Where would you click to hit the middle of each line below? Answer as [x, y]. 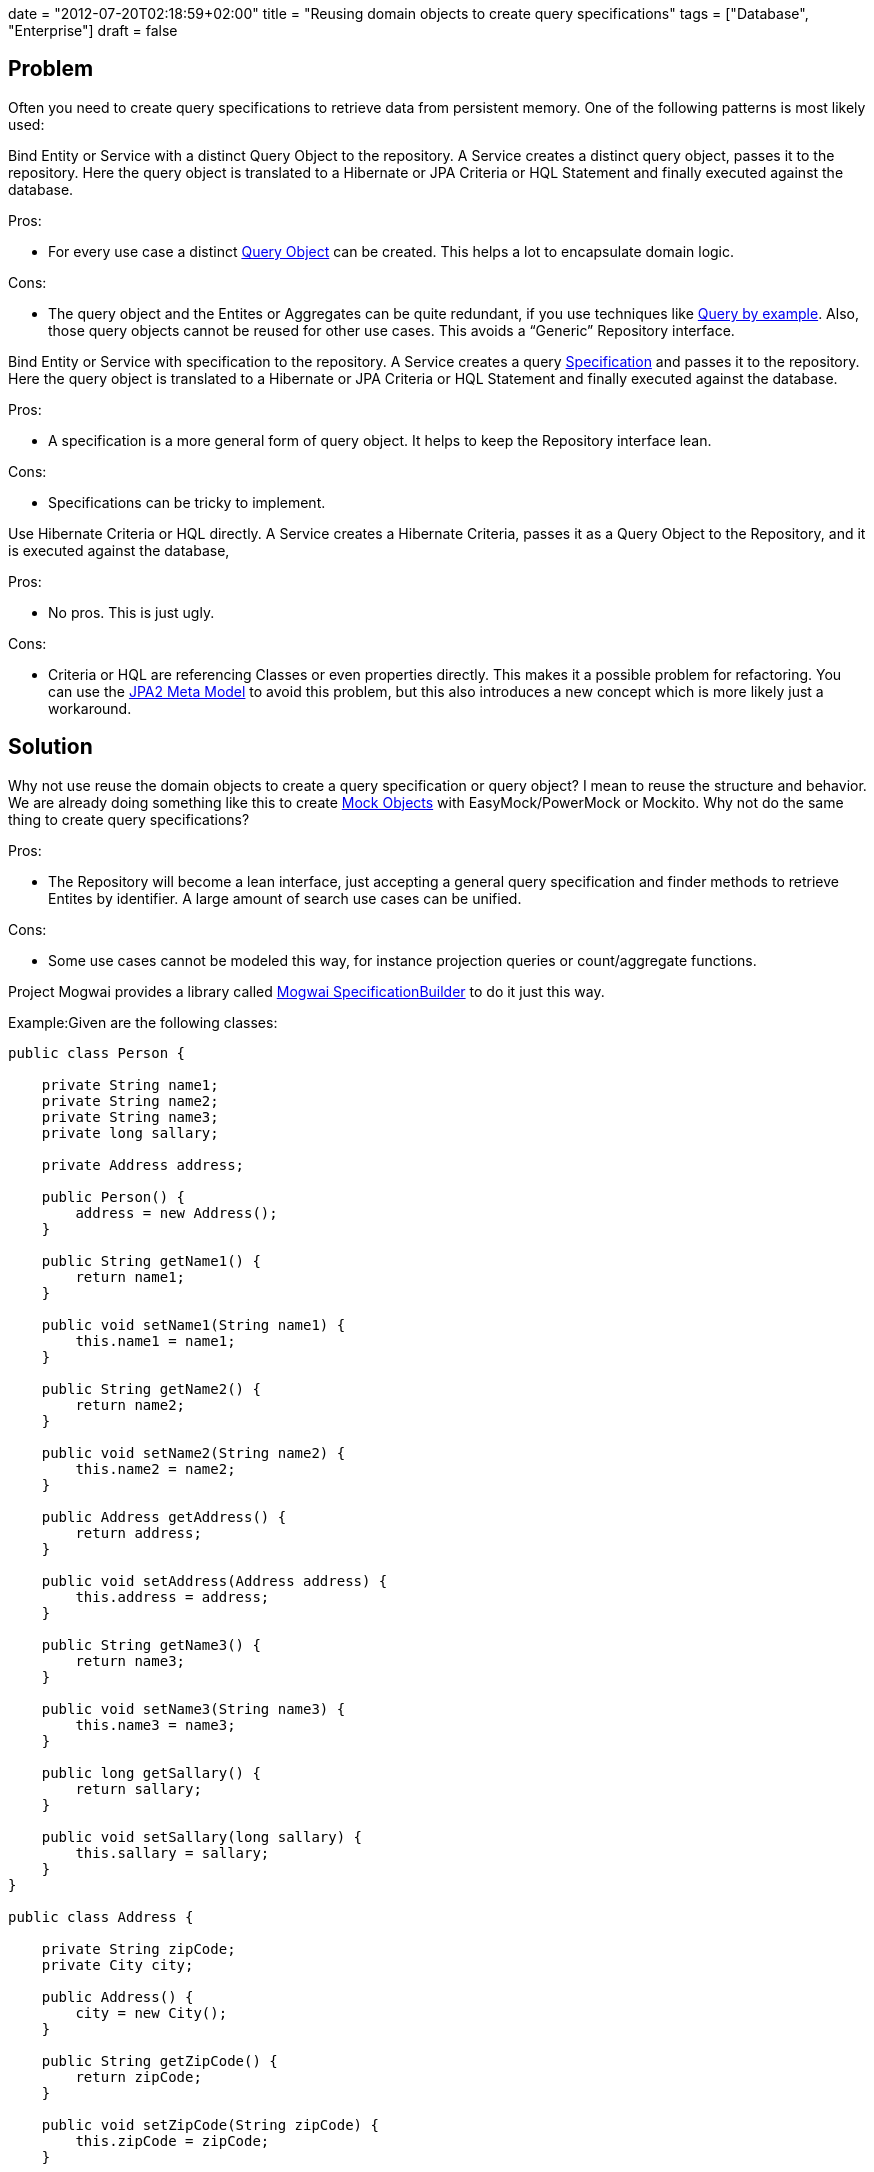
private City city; [117, 1964]
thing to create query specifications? [129, 819]
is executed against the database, [119, 550]
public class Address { [101, 1916]
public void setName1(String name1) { [193, 1324]
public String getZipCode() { [159, 2060]
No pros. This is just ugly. [131, 612]
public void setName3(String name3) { [193, 1708]
